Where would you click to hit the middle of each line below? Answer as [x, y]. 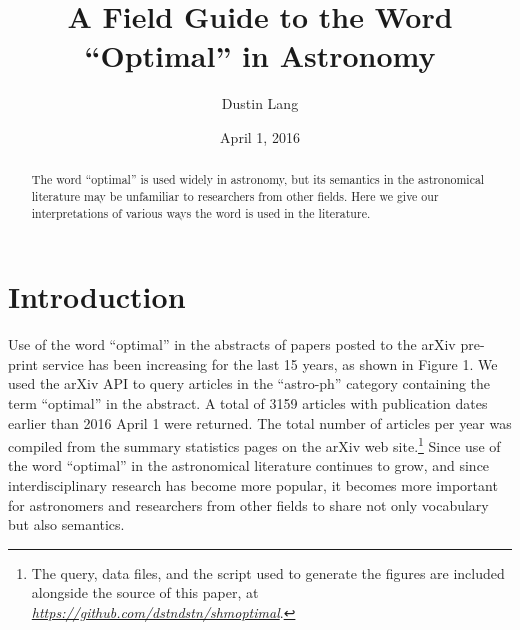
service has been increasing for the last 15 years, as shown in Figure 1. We [270, 363]
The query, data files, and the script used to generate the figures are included [268, 572]
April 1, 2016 [260, 136]
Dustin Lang [260, 103]
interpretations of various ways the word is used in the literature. [201, 212]
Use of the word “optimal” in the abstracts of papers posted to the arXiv [232, 344]
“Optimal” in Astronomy [260, 55]
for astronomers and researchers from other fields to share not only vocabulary [248, 504]
